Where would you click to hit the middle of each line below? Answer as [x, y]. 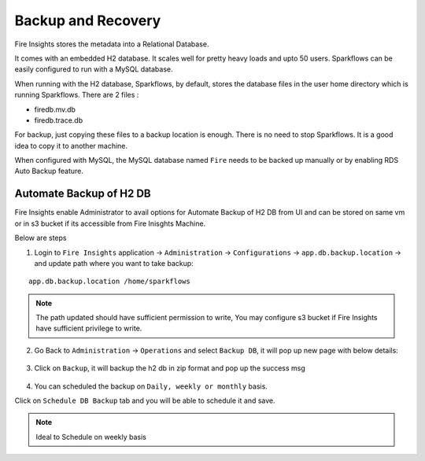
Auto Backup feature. [49, 171]
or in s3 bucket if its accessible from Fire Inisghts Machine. [110, 223]
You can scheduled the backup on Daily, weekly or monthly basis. [151, 386]
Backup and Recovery [88, 20]
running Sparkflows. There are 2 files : [77, 95]
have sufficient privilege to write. [89, 328]
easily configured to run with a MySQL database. [94, 69]
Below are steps [41, 238]
